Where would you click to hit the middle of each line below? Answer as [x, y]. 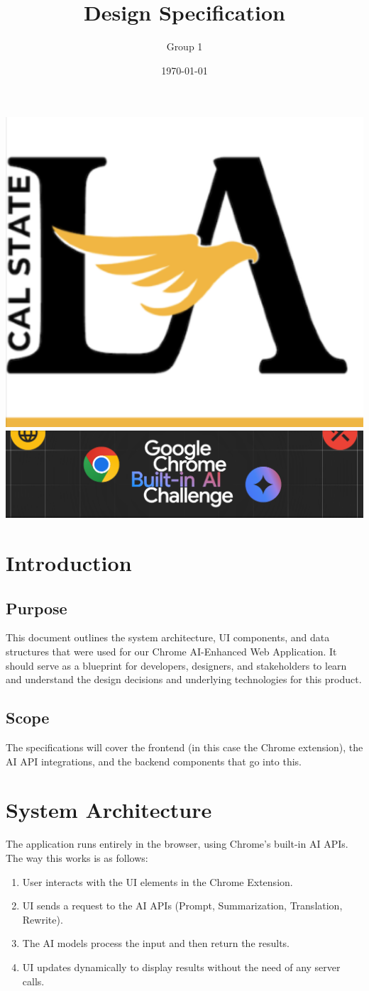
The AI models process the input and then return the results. [156, 943]
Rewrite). [43, 919]
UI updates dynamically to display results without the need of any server [181, 967]
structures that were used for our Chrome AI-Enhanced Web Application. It [171, 652]
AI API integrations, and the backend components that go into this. [154, 761]
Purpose [37, 608]
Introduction [69, 563]
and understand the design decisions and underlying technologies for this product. [184, 679]
